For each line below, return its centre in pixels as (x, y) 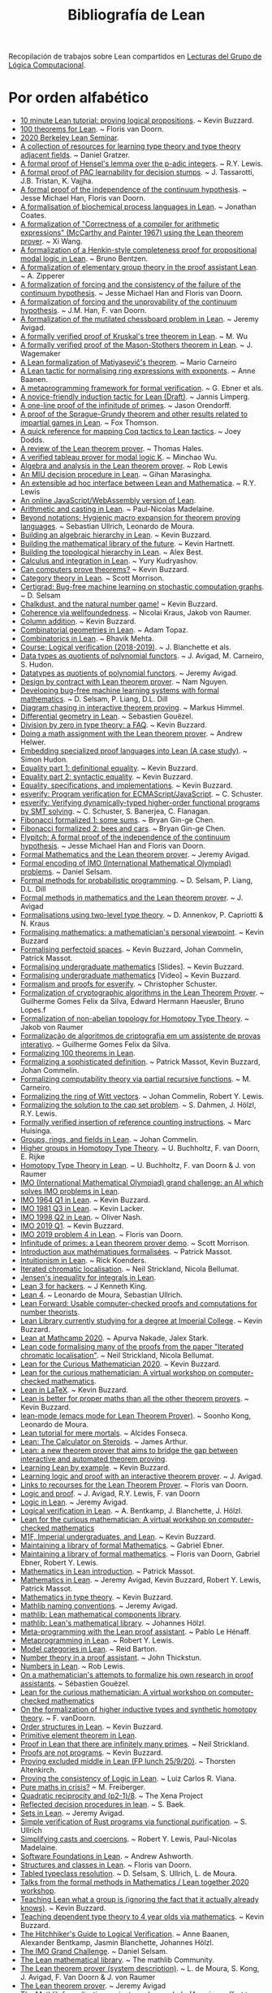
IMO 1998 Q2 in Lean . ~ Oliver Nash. (81, 1218)
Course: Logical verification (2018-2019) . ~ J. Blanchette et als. (125, 647)
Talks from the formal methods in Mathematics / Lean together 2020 (134, 1882)
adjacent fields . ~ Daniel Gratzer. (75, 155)
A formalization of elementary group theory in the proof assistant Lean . (139, 267)
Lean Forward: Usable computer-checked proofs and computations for (138, 1304)
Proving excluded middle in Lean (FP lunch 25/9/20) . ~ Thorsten (128, 1761)
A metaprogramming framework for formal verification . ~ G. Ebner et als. (142, 389)
